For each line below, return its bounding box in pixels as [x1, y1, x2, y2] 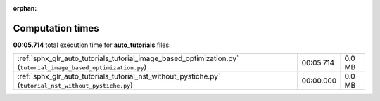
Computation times [13, 22, 99, 34]
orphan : [13, 4, 37, 12]
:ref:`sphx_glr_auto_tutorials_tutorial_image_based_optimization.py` [17, 53, 239, 63]
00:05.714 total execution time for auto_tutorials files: [13, 41, 172, 49]
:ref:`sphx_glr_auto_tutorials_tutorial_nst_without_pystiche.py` [17, 72, 221, 81]
